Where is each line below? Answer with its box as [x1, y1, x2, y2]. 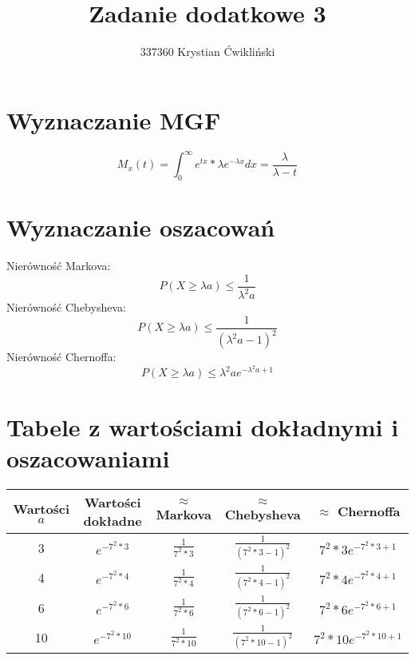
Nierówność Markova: [6, 257, 111, 274]
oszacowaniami [6, 441, 170, 474]
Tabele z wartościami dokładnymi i [6, 410, 399, 443]
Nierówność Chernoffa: [6, 348, 117, 365]
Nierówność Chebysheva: [6, 299, 126, 316]
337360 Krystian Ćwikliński [140, 43, 275, 60]
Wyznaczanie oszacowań [6, 211, 275, 244]
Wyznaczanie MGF [6, 103, 221, 136]
